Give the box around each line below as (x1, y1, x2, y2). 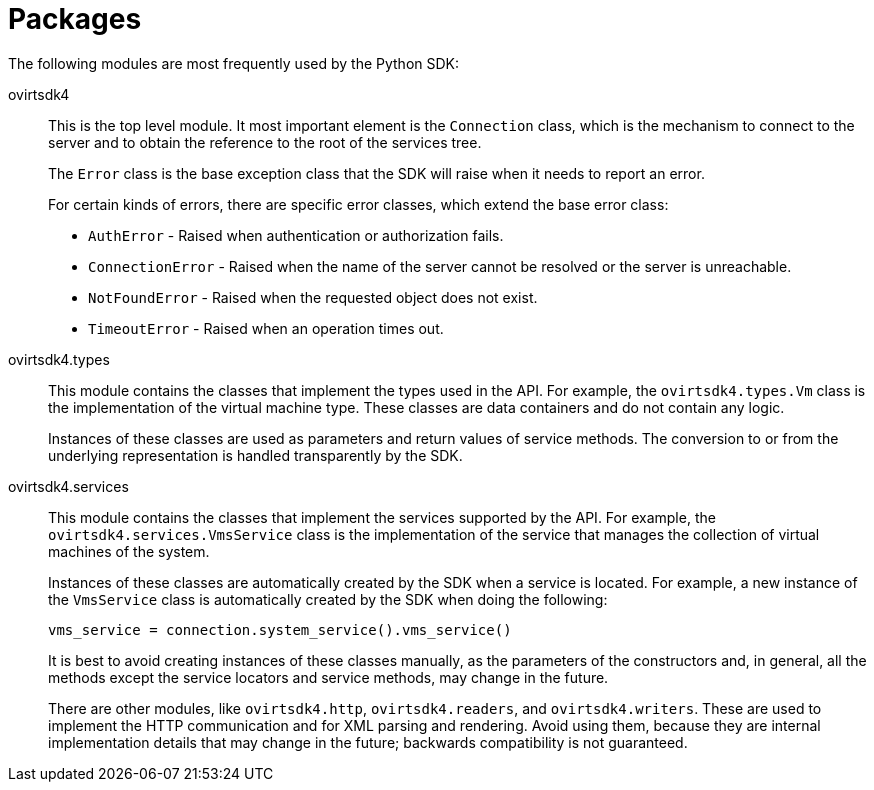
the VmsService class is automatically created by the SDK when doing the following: (48, 590, 608, 608)
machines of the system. (48, 542, 210, 560)
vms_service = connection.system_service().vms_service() (48, 621, 512, 638)
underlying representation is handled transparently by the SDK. (48, 446, 463, 464)
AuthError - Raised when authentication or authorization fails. (88, 226, 504, 244)
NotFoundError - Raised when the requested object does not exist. (88, 288, 538, 306)
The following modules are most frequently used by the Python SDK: (8, 54, 460, 72)
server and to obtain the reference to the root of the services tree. (48, 133, 482, 151)
